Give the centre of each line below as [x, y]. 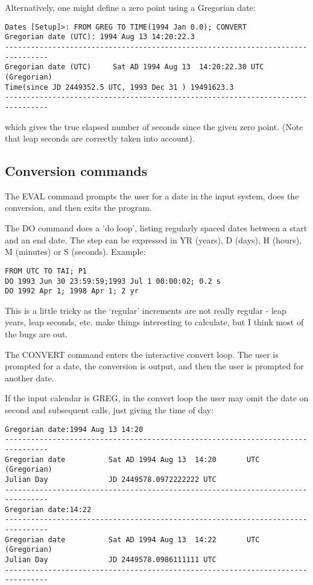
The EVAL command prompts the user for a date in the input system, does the [152, 196]
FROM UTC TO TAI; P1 [46, 271]
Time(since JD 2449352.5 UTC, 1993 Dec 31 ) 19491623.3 [119, 87]
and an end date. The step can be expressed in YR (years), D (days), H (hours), [153, 239]
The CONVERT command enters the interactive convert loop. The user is [142, 354]
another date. [30, 377]
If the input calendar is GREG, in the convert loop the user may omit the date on [157, 398]
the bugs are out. [36, 334]
